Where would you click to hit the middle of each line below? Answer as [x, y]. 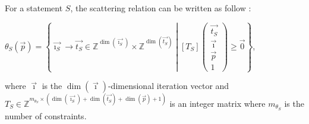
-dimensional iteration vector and [168, 86]
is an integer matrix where [217, 103]
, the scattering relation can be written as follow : [161, 8]
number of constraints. [46, 115]
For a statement [34, 8]
